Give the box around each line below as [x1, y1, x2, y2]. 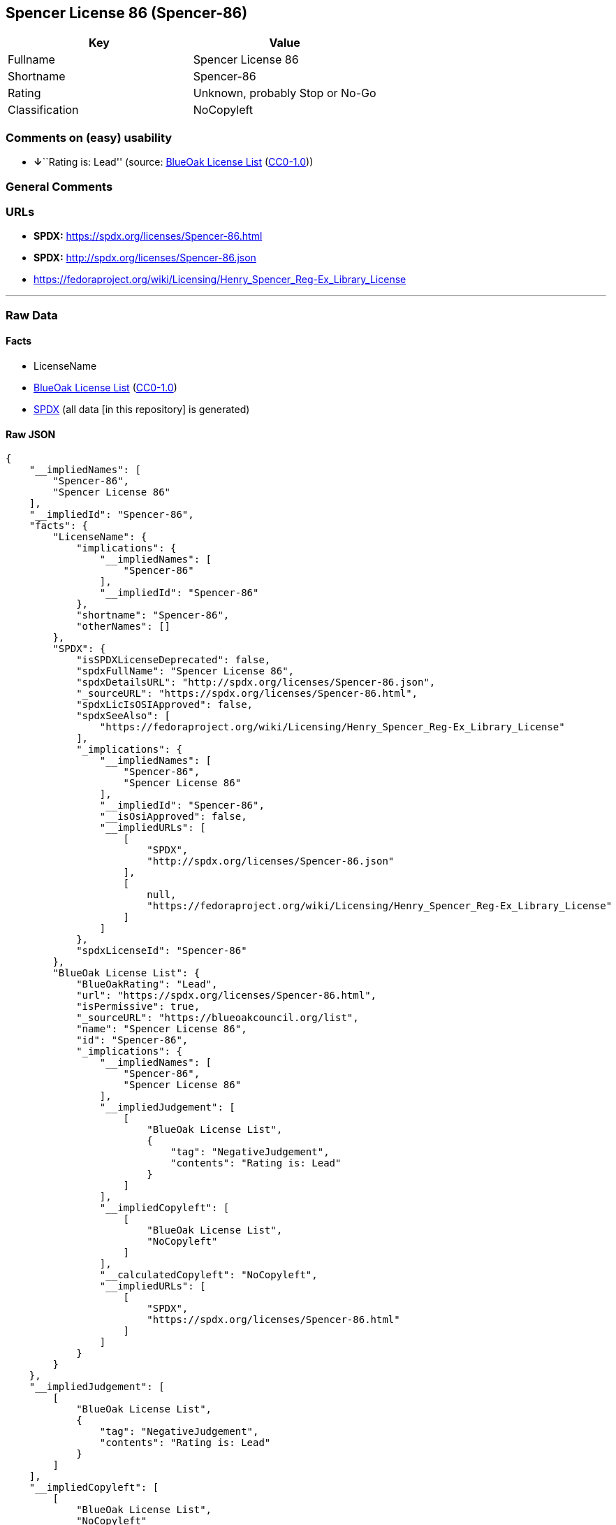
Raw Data [6, 308, 58, 322]
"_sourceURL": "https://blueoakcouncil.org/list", [76, 1012, 359, 1024]
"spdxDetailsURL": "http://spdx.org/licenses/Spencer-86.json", [76, 677, 436, 688]
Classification [8, 103, 79, 117]
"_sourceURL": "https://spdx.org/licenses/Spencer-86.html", [76, 688, 418, 700]
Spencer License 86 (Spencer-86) [6, 4, 248, 22]
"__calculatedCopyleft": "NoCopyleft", [99, 1269, 318, 1281]
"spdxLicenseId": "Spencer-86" [76, 945, 247, 957]
